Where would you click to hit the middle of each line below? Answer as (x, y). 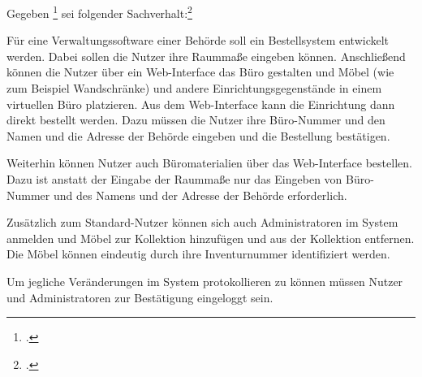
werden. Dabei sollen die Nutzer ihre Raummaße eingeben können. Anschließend (206, 56)
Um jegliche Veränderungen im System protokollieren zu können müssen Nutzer (205, 281)
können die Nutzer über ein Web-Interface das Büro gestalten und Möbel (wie (200, 72)
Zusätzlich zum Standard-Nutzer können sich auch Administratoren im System (202, 222)
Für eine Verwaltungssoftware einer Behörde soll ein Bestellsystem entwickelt (198, 40)
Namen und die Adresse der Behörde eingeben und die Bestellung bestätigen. (198, 135)
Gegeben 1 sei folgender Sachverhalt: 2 (99, 12)
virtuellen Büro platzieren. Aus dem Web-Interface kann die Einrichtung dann (201, 104)
